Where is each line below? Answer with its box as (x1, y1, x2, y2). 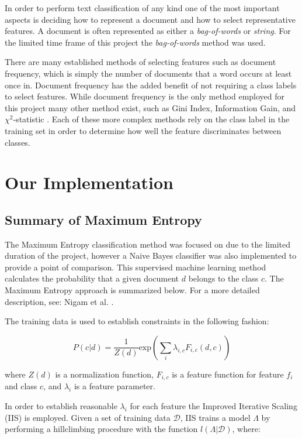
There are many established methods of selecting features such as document (5, 56, 276, 68)
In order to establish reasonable (5, 399, 117, 411)
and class (5, 380, 37, 392)
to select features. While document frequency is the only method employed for (5, 90, 285, 102)
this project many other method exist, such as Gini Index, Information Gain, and (5, 101, 296, 114)
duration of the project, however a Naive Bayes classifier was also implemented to (5, 249, 297, 262)
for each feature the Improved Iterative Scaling (130, 399, 297, 411)
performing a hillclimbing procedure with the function (5, 423, 198, 435)
